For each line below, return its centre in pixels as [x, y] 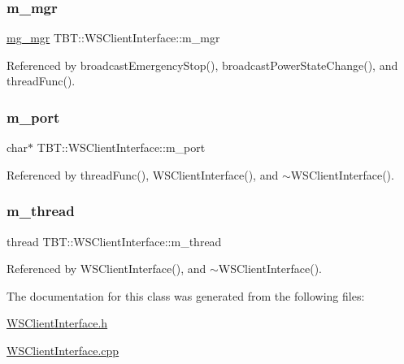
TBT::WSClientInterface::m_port [121, 147]
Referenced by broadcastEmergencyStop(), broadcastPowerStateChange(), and [202, 65]
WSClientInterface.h [57, 323]
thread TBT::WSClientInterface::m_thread [114, 241]
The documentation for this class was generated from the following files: [186, 295]
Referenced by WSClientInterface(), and [106, 269]
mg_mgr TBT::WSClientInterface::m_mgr [113, 38]
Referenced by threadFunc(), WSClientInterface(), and [143, 174]
